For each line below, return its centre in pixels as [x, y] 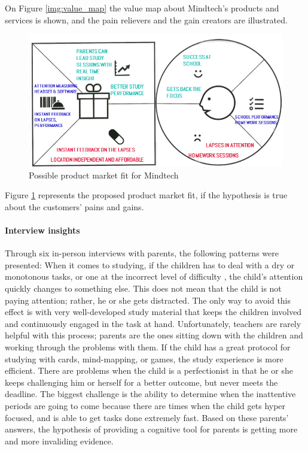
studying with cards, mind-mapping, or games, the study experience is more [144, 358]
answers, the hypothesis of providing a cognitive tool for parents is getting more [151, 429]
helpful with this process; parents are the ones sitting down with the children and [154, 335]
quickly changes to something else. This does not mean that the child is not [143, 288]
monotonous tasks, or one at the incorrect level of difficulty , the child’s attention [154, 276]
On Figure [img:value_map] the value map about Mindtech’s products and [142, 8]
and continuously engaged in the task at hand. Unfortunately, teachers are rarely [153, 323]
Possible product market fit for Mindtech [104, 175]
